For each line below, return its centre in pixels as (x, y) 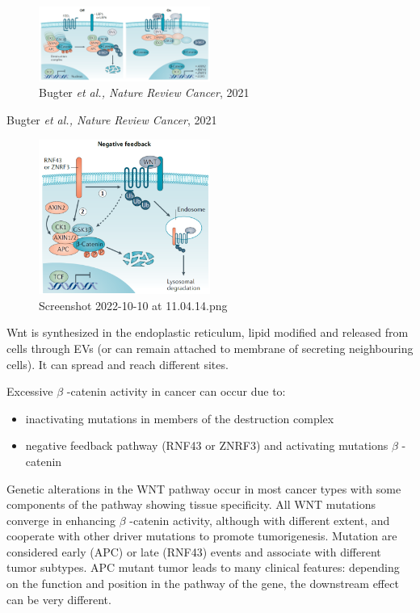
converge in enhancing (61, 520)
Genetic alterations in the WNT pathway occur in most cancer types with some (204, 488)
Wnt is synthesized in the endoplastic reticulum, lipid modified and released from (208, 332)
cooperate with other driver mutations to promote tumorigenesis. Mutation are (202, 536)
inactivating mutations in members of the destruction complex (180, 418)
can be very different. (59, 599)
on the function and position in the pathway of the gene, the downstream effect (203, 584)
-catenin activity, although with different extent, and (260, 520)
